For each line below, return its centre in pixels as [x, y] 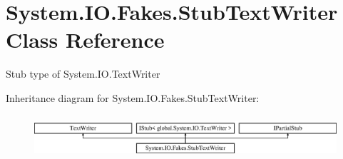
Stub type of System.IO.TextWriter [83, 74]
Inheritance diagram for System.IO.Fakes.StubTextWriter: [133, 97]
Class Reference [85, 40]
